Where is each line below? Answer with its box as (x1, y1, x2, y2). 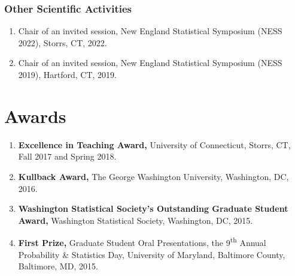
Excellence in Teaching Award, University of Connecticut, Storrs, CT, (18, 138, 291, 151)
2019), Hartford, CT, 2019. (18, 68, 117, 80)
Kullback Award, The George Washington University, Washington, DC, (18, 170, 289, 182)
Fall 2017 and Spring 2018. (18, 150, 117, 163)
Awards (4, 103, 66, 128)
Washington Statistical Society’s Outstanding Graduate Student (18, 202, 288, 215)
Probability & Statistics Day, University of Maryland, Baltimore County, (18, 248, 285, 260)
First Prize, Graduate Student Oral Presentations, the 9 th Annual (18, 235, 266, 248)
